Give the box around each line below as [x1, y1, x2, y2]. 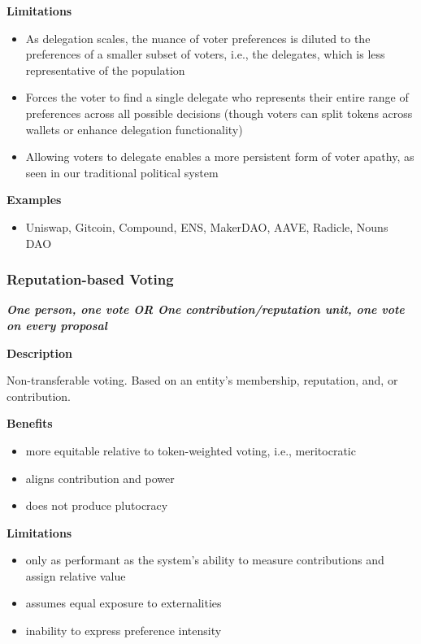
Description [7, 344, 73, 361]
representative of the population [25, 61, 185, 78]
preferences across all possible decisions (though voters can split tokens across [25, 104, 413, 121]
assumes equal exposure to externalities [25, 594, 222, 611]
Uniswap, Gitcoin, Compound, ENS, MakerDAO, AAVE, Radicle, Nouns [25, 218, 388, 235]
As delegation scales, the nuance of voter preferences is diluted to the [25, 29, 371, 46]
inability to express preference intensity [25, 622, 222, 639]
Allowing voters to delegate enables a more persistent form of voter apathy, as [25, 148, 414, 165]
